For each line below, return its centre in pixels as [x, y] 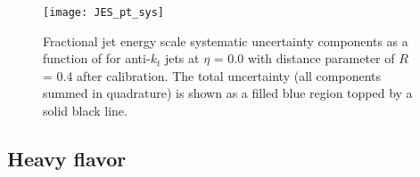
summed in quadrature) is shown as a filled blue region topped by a [228, 93]
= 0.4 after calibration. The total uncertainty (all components [212, 75]
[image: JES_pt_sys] [104, 12]
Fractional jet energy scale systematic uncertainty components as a [226, 40]
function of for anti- [97, 58]
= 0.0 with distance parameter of [304, 58]
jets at [182, 58]
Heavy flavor [67, 159]
